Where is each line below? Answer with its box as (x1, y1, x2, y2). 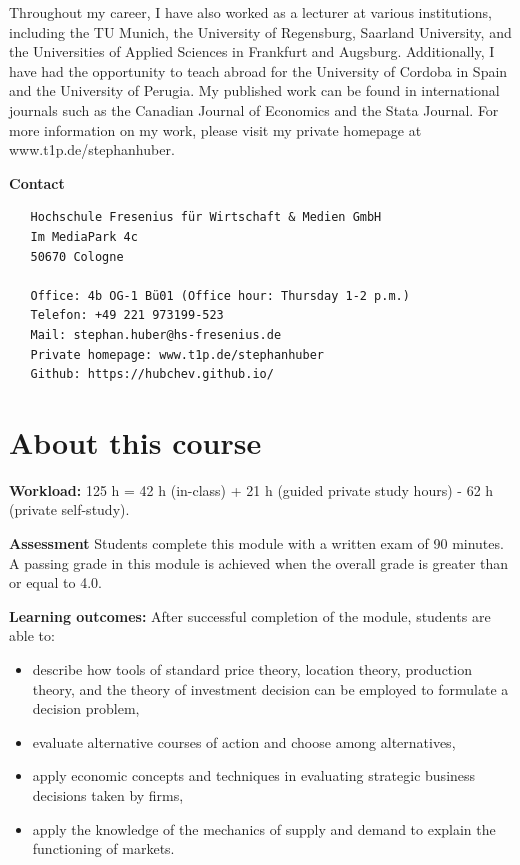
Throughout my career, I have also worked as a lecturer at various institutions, (9, 2, 492, 22)
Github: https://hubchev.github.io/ (30, 367, 274, 382)
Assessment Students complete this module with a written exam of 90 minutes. (9, 533, 504, 553)
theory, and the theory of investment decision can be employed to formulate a (32, 678, 509, 699)
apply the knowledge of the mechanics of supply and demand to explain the (32, 818, 496, 839)
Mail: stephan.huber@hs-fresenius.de (30, 327, 282, 342)
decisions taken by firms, (32, 784, 184, 805)
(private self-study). (9, 499, 130, 520)
